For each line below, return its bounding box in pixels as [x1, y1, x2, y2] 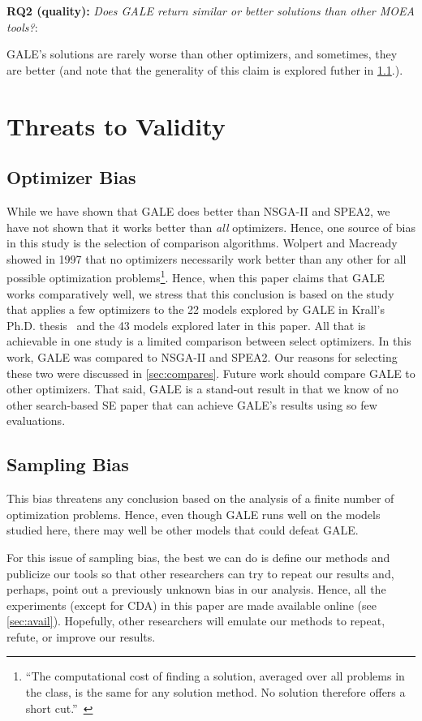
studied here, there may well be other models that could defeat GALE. [6, 521, 359, 539]
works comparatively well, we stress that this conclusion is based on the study [6, 285, 394, 302]
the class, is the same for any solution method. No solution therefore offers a [25, 684, 406, 701]
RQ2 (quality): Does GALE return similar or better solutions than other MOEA [6, 2, 415, 19]
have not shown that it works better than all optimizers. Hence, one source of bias [6, 218, 416, 235]
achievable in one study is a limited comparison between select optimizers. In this [6, 333, 411, 350]
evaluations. [6, 412, 66, 429]
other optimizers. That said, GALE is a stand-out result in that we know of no [6, 380, 398, 397]
